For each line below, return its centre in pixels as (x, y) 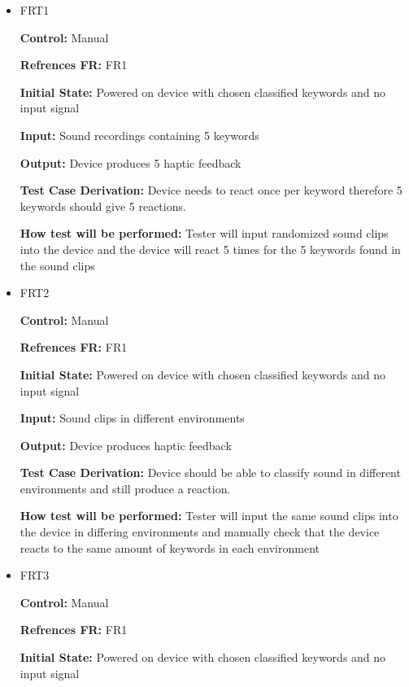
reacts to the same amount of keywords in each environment (170, 547)
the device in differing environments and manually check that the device (200, 532)
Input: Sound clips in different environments (132, 418)
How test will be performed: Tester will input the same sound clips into (209, 516)
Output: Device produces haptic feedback (126, 445)
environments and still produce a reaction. (125, 488)
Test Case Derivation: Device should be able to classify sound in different (210, 473)
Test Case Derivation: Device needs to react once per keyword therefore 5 (211, 190)
